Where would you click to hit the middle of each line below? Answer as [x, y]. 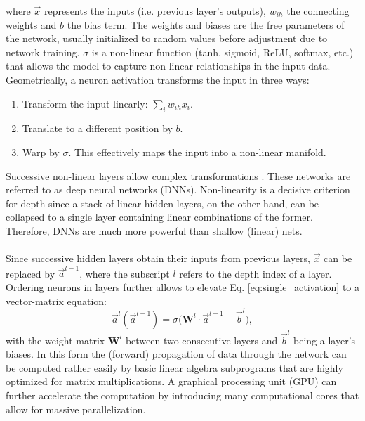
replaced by [31, 273]
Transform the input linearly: [85, 103]
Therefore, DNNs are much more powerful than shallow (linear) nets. [154, 230]
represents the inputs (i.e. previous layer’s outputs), [155, 11]
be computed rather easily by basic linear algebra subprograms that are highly [174, 367]
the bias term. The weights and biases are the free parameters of [206, 24]
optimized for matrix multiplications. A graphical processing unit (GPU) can [171, 381]
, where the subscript [125, 273]
